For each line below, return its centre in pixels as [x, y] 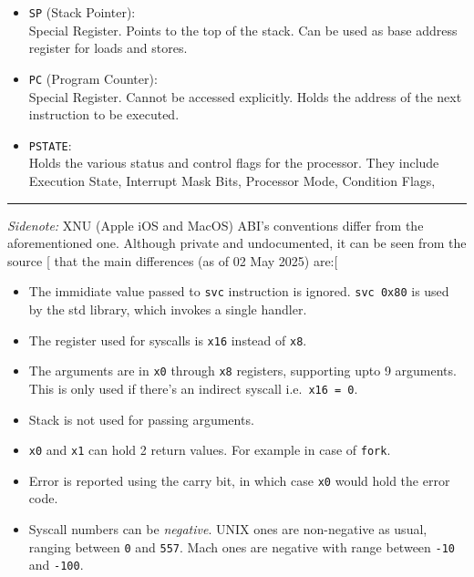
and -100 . [56, 565]
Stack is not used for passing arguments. [141, 419]
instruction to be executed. [104, 114]
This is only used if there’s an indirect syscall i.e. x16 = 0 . [193, 388]
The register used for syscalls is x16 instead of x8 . [168, 340]
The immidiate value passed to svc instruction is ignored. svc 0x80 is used [239, 291]
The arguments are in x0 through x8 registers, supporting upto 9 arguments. [242, 371]
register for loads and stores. [108, 48]
